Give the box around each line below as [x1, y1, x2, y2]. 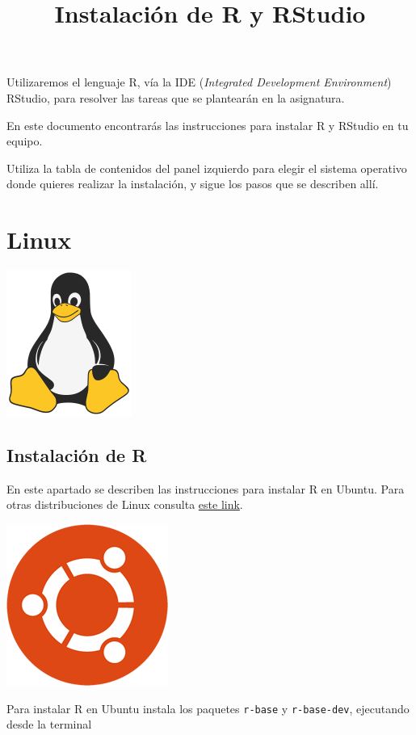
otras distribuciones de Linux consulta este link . [6, 496, 243, 513]
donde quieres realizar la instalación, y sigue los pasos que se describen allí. [6, 175, 379, 192]
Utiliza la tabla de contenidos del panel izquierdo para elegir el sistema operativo [6, 159, 407, 176]
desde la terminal [6, 716, 92, 733]
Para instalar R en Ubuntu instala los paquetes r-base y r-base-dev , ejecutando [6, 699, 410, 716]
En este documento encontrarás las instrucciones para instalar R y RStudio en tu [6, 116, 409, 133]
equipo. [6, 132, 43, 149]
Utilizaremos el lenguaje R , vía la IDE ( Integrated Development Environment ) [6, 73, 392, 90]
